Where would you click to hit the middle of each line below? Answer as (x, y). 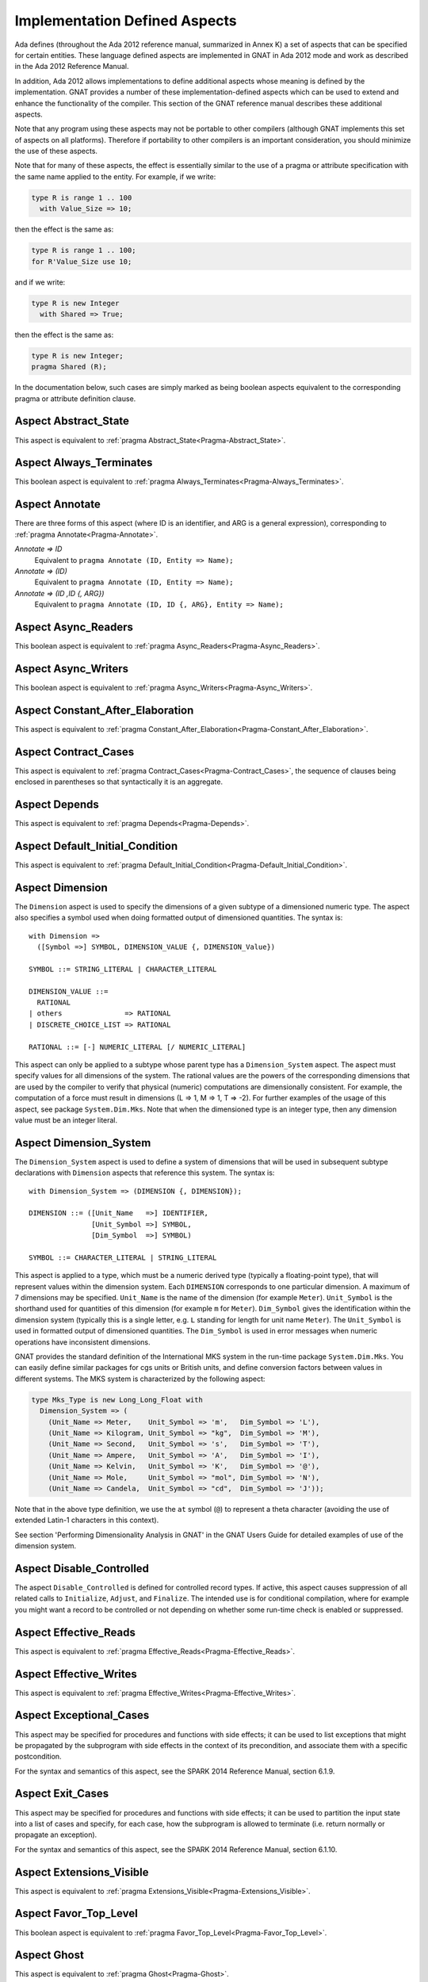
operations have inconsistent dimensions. (82, 1342)
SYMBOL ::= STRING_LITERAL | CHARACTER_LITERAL (123, 969)
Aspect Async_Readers (74, 627)
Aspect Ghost (50, 1955)
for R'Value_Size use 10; (82, 261)
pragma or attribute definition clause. (75, 398)
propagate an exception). (56, 1835)
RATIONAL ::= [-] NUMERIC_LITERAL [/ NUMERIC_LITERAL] (138, 1047)
